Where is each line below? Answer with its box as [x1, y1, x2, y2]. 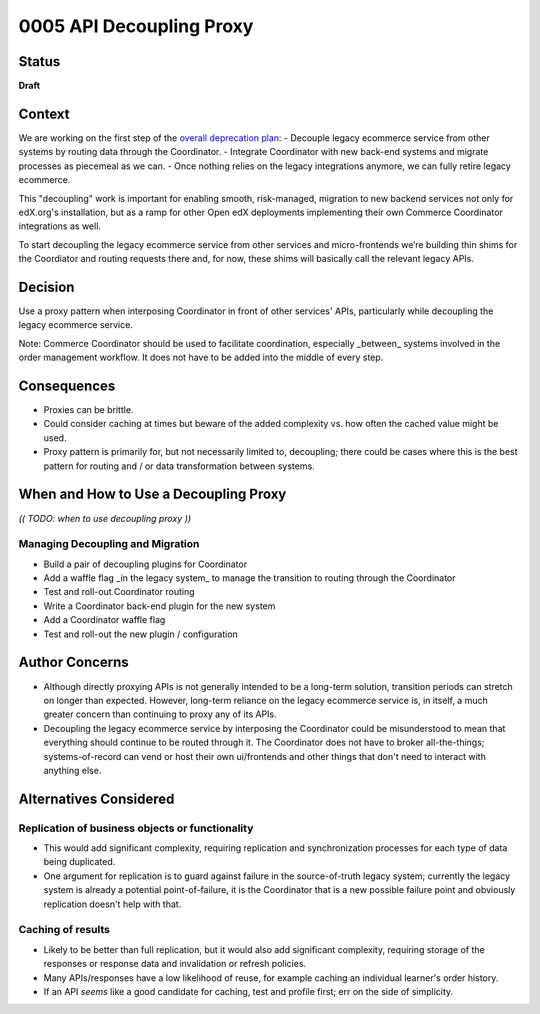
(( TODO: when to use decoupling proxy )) [18, 512, 192, 524]
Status [18, 53, 61, 70]
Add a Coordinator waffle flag [43, 614, 166, 626]
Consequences [18, 377, 116, 394]
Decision [18, 278, 75, 295]
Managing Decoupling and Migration [18, 537, 200, 551]
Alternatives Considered [18, 790, 175, 807]
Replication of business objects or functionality [18, 821, 254, 835]
